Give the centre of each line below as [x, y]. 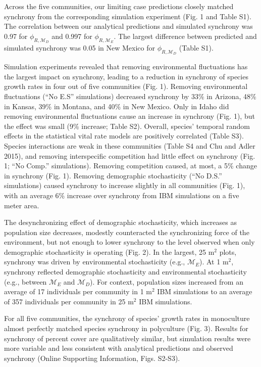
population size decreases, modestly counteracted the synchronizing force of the [127, 232]
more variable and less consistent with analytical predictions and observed [119, 348]
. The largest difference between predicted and [185, 36]
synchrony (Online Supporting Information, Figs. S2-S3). [92, 358]
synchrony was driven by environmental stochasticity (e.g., [95, 262]
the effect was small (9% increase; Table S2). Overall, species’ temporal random [127, 126]
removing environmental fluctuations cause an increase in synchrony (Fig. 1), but [129, 116]
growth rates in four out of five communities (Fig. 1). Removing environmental [126, 86]
